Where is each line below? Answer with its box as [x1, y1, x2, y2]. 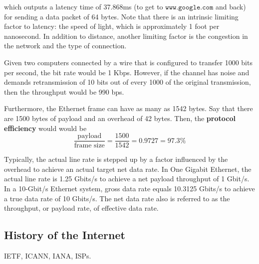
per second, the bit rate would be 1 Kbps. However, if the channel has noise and [4, 67, 250, 77]
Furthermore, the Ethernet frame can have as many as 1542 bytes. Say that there [4, 103, 253, 114]
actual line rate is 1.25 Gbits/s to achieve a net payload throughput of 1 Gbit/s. [4, 173, 250, 184]
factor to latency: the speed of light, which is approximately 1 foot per [4, 21, 220, 31]
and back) [215, 1, 246, 11]
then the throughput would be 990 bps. [4, 86, 124, 97]
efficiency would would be [4, 123, 87, 133]
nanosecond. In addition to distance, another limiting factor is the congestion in [4, 30, 248, 41]
